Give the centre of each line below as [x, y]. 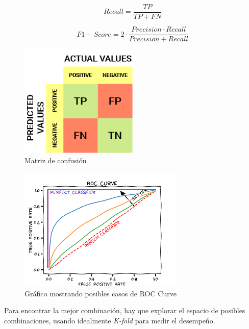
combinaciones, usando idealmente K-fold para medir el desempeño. [110, 321]
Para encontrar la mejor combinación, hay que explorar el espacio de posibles [125, 310]
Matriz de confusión [56, 160]
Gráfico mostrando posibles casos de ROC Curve [101, 293]
